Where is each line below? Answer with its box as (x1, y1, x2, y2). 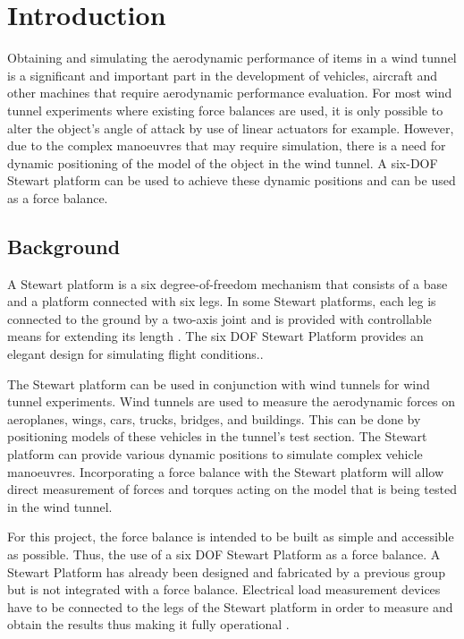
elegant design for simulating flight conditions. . (7, 345, 264, 363)
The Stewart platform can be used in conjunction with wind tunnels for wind (7, 374, 430, 393)
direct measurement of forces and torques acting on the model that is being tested (7, 480, 457, 498)
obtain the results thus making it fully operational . (7, 615, 290, 634)
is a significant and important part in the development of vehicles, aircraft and (7, 65, 438, 84)
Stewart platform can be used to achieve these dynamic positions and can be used (7, 171, 456, 190)
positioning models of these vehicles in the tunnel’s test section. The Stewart (7, 427, 427, 446)
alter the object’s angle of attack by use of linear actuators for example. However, (7, 118, 454, 137)
